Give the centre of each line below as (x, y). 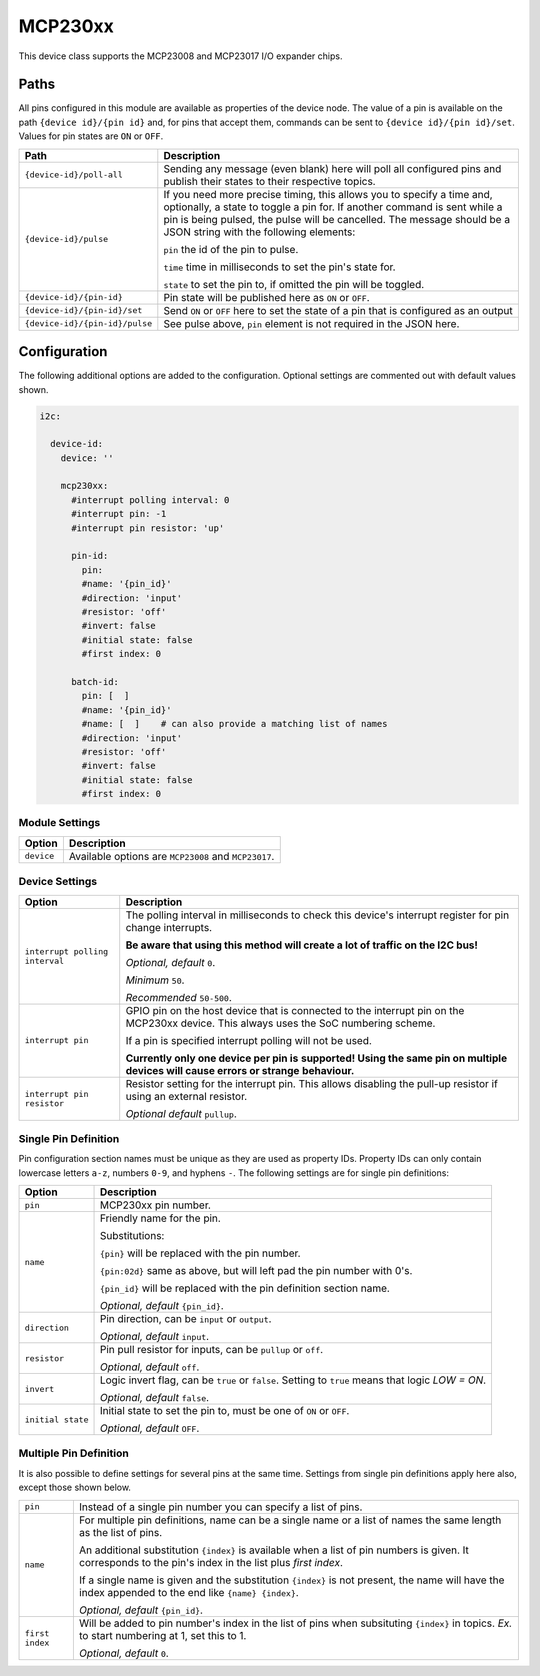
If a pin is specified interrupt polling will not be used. (248, 1040)
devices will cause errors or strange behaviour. (240, 1070)
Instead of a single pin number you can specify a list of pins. (220, 1507)
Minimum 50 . (155, 980)
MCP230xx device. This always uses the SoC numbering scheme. (280, 1023)
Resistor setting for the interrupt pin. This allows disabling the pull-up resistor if (312, 1083)
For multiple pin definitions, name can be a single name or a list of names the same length (290, 1520)
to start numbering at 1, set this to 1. (162, 1635)
